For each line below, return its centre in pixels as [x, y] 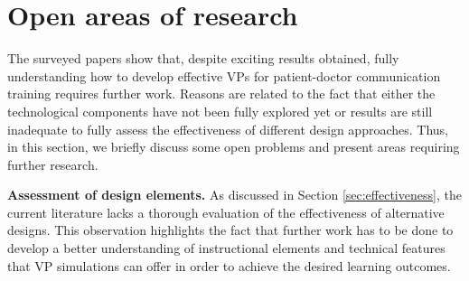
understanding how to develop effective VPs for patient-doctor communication [224, 75]
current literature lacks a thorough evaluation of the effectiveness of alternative [226, 212]
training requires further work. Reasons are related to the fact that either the [221, 94]
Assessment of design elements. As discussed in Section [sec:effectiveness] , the [234, 195]
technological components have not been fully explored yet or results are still [220, 111]
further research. [53, 164]
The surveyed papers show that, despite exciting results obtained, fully [203, 58]
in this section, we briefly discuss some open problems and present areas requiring [234, 147]
